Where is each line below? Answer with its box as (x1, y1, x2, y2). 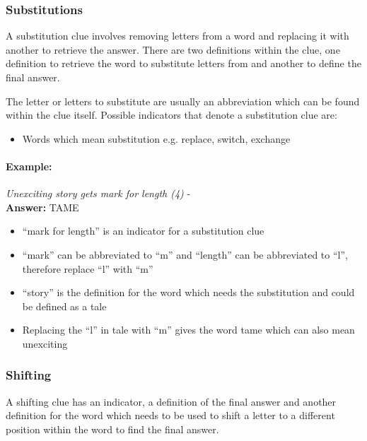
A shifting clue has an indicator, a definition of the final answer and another (6, 394, 337, 408)
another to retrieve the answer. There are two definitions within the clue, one (6, 42, 340, 57)
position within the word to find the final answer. (6, 421, 219, 436)
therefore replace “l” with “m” (22, 261, 153, 276)
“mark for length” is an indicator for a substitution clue (22, 223, 264, 238)
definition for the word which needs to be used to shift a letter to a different (6, 408, 335, 423)
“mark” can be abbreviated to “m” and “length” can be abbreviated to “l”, (22, 247, 348, 261)
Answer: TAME (6, 199, 79, 214)
